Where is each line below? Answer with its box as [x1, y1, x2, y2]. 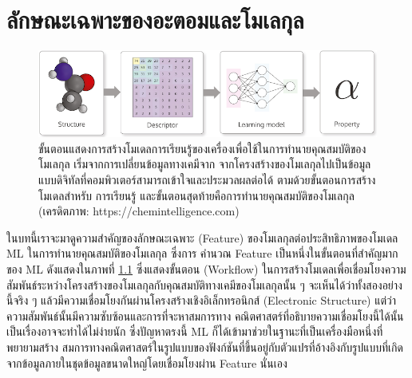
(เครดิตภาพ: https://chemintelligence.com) [38, 203, 240, 219]
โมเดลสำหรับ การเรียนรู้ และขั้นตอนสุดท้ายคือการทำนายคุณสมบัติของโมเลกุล [38, 187, 355, 203]
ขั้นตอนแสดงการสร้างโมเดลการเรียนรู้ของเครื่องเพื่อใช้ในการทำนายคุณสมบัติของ [38, 140, 366, 156]
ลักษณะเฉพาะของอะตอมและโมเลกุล [6, 3, 304, 36]
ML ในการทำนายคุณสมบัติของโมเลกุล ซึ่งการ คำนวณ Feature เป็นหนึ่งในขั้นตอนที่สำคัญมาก [6, 245, 398, 262]
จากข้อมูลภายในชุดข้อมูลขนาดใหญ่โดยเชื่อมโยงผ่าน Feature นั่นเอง [6, 354, 287, 371]
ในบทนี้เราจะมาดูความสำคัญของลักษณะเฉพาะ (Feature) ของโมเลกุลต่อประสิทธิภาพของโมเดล [6, 229, 398, 246]
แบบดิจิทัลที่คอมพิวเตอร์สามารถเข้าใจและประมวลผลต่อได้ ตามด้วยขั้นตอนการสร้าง [38, 171, 376, 188]
